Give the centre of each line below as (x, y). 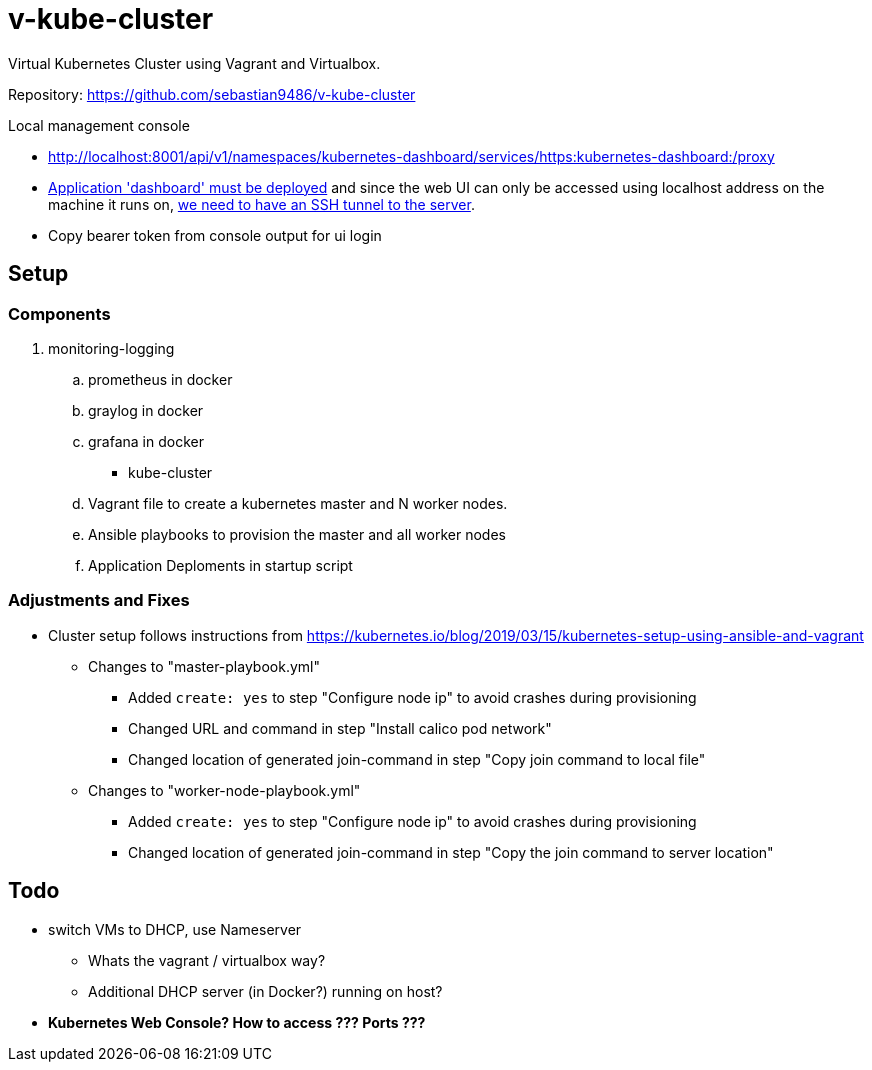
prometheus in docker (160, 379)
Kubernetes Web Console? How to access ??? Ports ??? (237, 1022)
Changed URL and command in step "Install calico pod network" (340, 728)
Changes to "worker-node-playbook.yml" (224, 790)
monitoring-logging (111, 348)
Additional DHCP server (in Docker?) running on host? (265, 991)
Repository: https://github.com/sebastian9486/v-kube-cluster (212, 94)
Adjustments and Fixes (99, 600)
